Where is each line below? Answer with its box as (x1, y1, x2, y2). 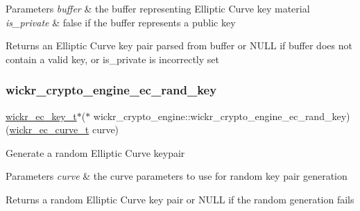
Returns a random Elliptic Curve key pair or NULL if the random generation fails (6, 192, 354, 206)
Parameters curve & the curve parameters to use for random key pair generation (6, 169, 348, 183)
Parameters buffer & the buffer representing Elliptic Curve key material (6, 1, 310, 15)
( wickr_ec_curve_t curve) (6, 122, 119, 137)
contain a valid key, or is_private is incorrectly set (6, 51, 219, 66)
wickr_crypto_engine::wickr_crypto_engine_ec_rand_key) (93, 108, 350, 123)
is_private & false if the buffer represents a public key (6, 15, 236, 29)
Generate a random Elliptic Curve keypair (6, 145, 185, 160)
